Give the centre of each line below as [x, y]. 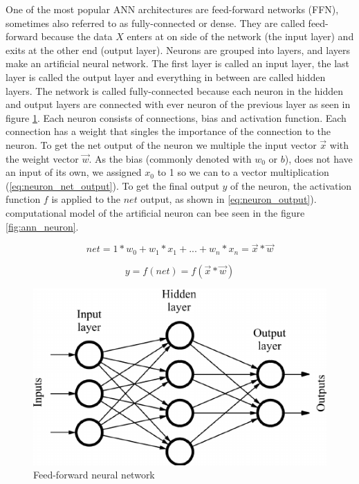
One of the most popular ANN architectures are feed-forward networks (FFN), [172, 9]
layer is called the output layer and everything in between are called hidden [166, 77]
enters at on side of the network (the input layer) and [240, 36]
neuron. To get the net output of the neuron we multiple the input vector [161, 144]
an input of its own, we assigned [74, 172]
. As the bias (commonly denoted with [170, 158]
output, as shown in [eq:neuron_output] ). [229, 199]
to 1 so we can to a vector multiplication [243, 172]
